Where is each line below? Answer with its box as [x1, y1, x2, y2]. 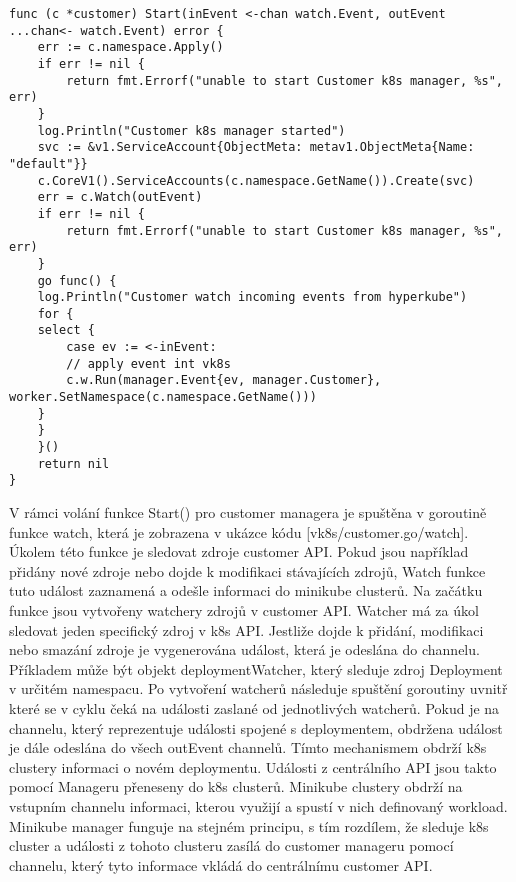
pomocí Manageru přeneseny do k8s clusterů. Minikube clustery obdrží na [9, 776, 463, 797]
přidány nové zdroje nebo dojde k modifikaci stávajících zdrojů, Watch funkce [9, 560, 486, 581]
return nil [37, 456, 110, 471]
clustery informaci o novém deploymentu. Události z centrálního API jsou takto [9, 756, 497, 777]
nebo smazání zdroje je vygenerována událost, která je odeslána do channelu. [9, 639, 480, 660]
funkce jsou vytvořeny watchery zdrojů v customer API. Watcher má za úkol [9, 600, 479, 620]
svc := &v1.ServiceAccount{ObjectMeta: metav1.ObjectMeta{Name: [37, 140, 475, 155]
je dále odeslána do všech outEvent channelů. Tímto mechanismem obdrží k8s [9, 737, 487, 758]
